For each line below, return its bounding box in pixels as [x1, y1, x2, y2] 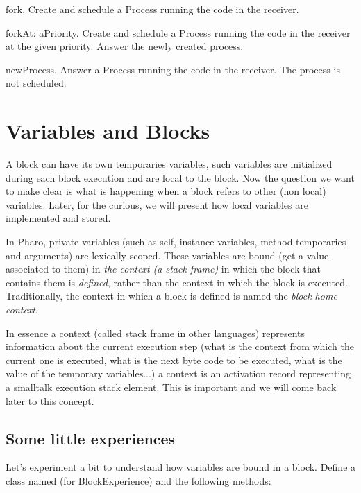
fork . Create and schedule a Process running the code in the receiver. [6, 2, 299, 16]
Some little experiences [6, 427, 176, 449]
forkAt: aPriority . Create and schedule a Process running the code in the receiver [6, 25, 351, 40]
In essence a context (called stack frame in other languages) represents [6, 325, 305, 340]
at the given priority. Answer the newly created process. [6, 39, 244, 53]
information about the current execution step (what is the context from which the [6, 339, 354, 354]
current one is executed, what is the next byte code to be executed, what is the [6, 352, 342, 367]
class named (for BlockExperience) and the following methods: [6, 473, 271, 487]
